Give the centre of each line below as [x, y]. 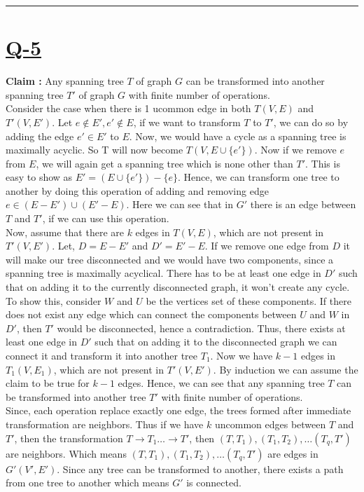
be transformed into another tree [76, 396]
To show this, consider [54, 300]
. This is [323, 163]
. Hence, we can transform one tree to [259, 177]
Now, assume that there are [65, 232]
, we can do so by [311, 122]
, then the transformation [69, 438]
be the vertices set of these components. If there [248, 300]
